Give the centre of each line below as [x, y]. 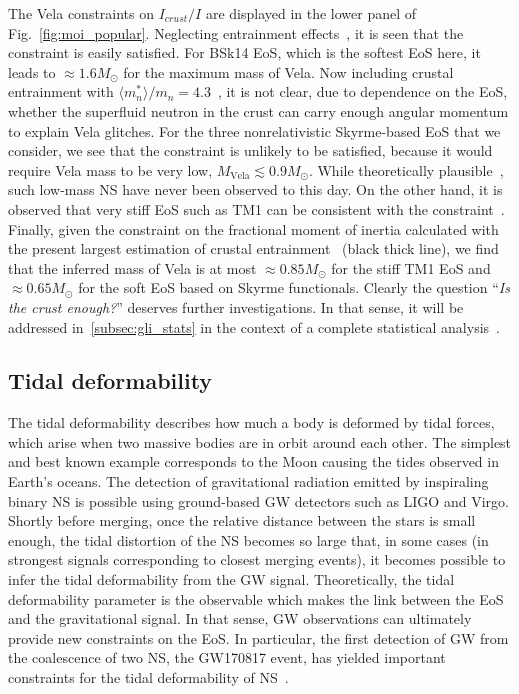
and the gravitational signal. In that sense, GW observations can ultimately [240, 618]
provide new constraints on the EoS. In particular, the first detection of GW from [258, 637]
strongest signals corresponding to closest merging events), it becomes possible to [257, 559]
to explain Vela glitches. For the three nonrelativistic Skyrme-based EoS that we [254, 130]
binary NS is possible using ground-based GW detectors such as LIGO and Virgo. [258, 500]
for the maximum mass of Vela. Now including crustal [288, 71]
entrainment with [61, 91]
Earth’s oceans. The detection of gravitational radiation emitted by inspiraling [248, 481]
